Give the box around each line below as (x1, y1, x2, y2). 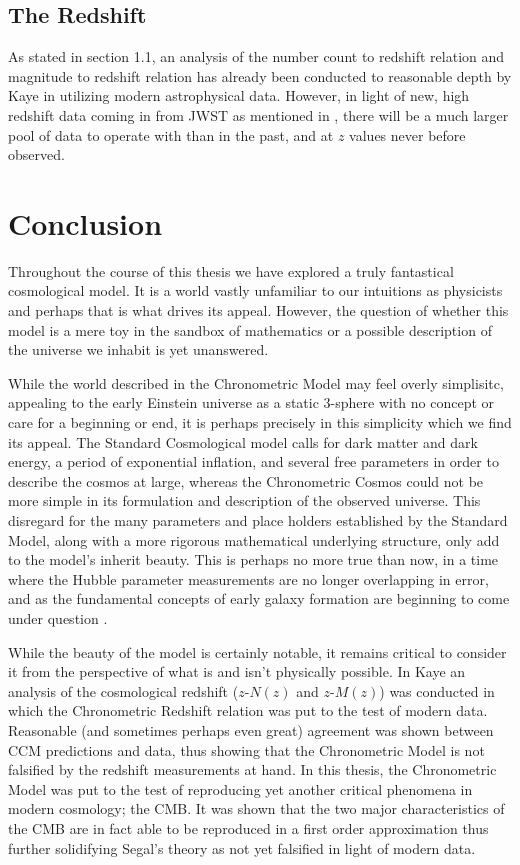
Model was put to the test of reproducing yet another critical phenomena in (8, 778, 473, 799)
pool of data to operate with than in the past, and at (8, 124, 334, 145)
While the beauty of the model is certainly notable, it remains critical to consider (8, 641, 507, 662)
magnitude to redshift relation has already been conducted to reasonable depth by (8, 65, 512, 86)
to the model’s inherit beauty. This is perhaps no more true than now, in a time (8, 549, 499, 570)
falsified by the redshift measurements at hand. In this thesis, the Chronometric (8, 759, 497, 780)
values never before (349, 124, 466, 145)
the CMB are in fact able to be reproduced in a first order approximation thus (8, 817, 489, 838)
